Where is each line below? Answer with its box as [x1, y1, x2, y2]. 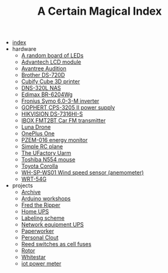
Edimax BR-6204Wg [21, 91, 73, 99]
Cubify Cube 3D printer [21, 78, 81, 85]
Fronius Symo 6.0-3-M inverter [21, 97, 100, 105]
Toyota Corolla [21, 162, 58, 170]
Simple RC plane [21, 143, 63, 151]
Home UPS [21, 208, 49, 215]
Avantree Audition [21, 65, 67, 72]
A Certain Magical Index [37, 4, 162, 18]
